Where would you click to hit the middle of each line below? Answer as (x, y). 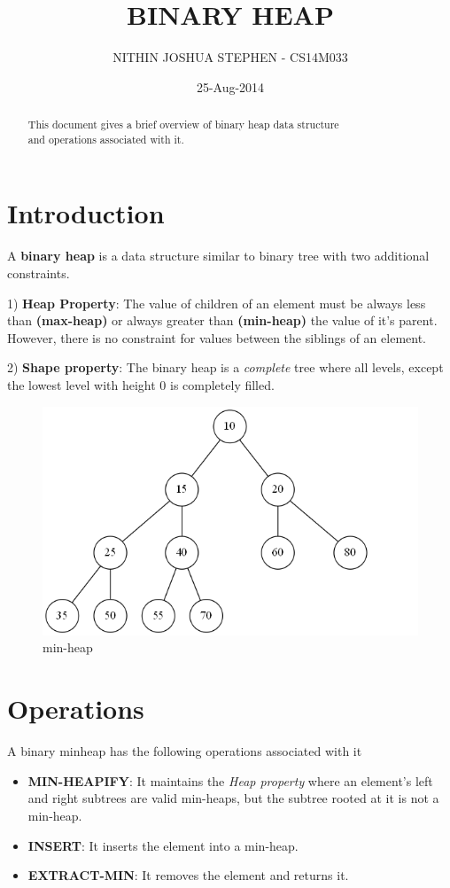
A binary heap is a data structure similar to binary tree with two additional (218, 256)
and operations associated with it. (106, 139)
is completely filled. (222, 384)
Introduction (86, 213)
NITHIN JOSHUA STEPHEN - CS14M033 (230, 57)
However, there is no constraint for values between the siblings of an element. (217, 337)
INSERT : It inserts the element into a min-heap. (163, 845)
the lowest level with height (81, 384)
